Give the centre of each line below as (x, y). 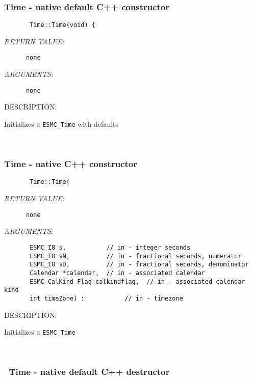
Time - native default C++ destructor (89, 372)
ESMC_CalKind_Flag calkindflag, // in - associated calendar (137, 281)
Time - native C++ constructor (71, 164)
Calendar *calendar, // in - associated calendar (117, 273)
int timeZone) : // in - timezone (106, 298)
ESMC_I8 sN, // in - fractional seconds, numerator (136, 256)
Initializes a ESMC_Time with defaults (61, 124)
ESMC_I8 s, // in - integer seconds (110, 247)
